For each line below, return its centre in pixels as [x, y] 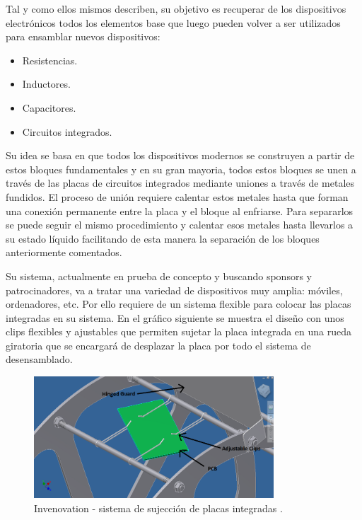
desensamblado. [39, 359]
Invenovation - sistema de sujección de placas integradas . [158, 508]
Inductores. [46, 84]
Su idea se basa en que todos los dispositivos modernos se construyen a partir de [180, 155]
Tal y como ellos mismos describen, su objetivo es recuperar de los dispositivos [176, 8]
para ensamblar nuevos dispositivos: [83, 36]
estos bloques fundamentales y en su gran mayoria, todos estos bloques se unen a [181, 169]
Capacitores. [49, 107]
